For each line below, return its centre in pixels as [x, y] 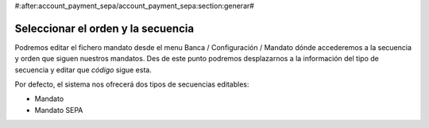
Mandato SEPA [59, 110]
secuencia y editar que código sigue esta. [83, 70]
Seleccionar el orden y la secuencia [104, 28]
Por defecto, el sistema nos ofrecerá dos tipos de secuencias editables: [132, 84]
